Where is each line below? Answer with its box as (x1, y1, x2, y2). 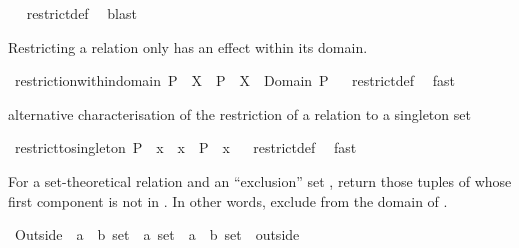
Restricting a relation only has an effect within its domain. (8, 36, 368, 57)
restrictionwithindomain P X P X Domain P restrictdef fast (14, 70, 455, 91)
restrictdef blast (26, 3, 137, 23)
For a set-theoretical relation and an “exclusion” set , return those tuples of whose (8, 170, 512, 191)
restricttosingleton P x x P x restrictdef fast (14, 137, 357, 158)
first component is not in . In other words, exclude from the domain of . (8, 190, 448, 211)
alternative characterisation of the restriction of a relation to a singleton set (8, 103, 471, 124)
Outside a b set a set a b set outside (14, 224, 300, 245)
